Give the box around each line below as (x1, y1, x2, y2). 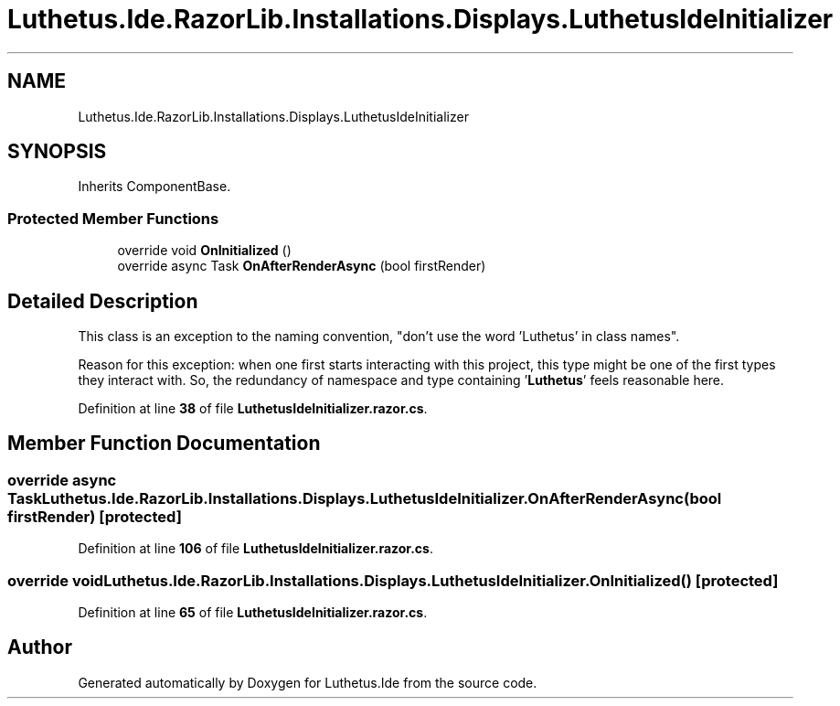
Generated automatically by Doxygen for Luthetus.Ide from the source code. (78, 674, 537, 690)
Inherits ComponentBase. (78, 178, 231, 195)
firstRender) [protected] (7, 507, 182, 526)
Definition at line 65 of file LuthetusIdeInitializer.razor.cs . (78, 604, 428, 620)
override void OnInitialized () (117, 242, 292, 259)
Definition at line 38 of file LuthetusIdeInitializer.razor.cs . (78, 401, 428, 417)
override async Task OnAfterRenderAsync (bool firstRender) (117, 258, 486, 274)
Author (7, 636, 72, 659)
